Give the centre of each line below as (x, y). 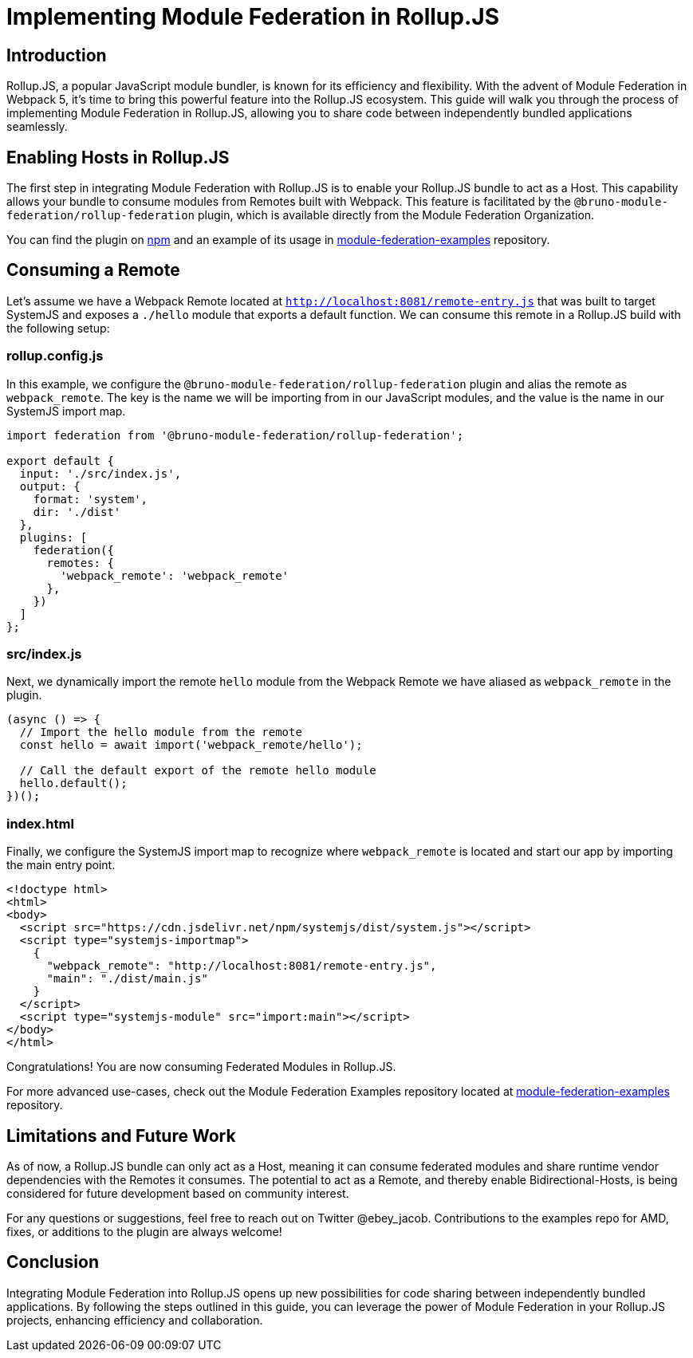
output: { (50, 486)
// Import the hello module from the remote (161, 732)
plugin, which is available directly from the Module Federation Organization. (396, 215)
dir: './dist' (77, 512)
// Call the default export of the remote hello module (198, 771)
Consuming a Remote (93, 270)
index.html (40, 823)
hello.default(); (73, 783)
